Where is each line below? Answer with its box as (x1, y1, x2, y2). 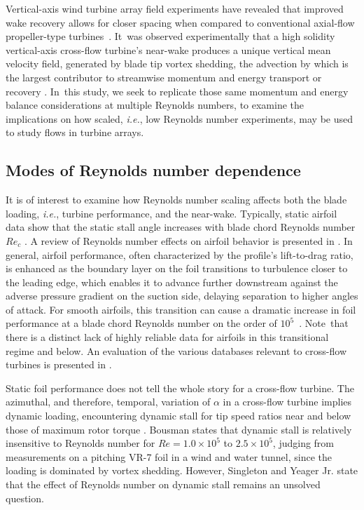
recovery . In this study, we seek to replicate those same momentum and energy (6, 83, 349, 98)
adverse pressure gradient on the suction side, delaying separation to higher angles (6, 288, 358, 303)
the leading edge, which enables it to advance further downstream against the (6, 274, 338, 289)
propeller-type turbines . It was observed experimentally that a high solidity (6, 29, 335, 43)
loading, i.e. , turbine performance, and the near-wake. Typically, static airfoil (6, 206, 337, 220)
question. (6, 490, 44, 505)
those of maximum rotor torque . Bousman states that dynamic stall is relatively (6, 422, 352, 436)
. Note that (299, 316, 349, 330)
